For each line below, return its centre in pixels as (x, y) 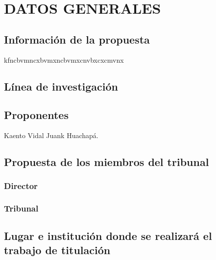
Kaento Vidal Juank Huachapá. (51, 135)
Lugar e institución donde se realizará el (108, 235)
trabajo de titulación (57, 250)
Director (21, 186)
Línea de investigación (61, 86)
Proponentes (36, 115)
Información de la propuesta (77, 39)
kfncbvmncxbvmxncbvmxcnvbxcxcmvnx (64, 59)
